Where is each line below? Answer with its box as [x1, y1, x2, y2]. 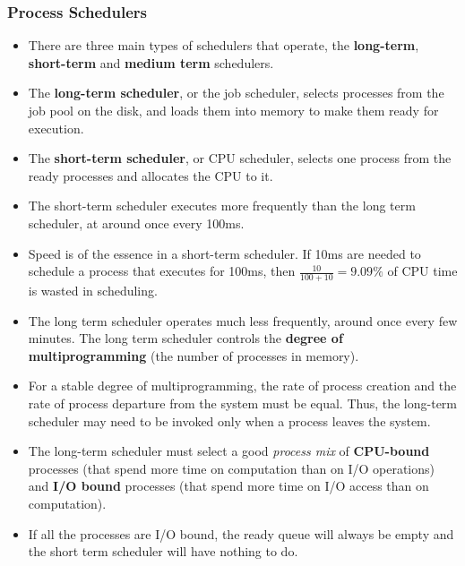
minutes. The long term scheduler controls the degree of [28, 329, 343, 347]
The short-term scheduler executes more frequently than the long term [28, 196, 416, 215]
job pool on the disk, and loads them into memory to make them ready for [28, 101, 439, 119]
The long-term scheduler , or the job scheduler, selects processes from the [28, 83, 444, 102]
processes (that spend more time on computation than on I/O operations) [28, 459, 435, 477]
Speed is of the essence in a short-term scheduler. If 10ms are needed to [28, 244, 421, 262]
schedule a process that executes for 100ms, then [28, 262, 296, 280]
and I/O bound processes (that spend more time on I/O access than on [28, 476, 429, 495]
